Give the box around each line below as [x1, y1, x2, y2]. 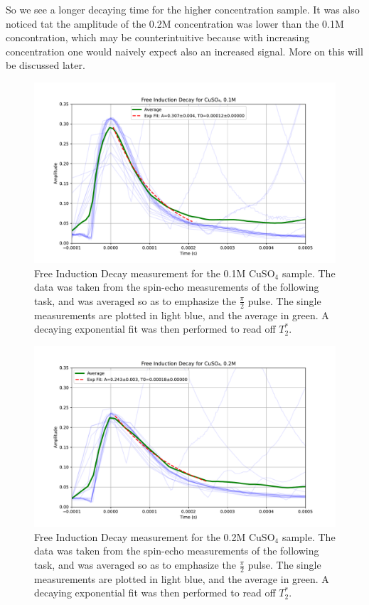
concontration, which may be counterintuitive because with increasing [6, 30, 310, 45]
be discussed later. [6, 58, 85, 73]
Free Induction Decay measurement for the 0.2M [34, 529, 246, 544]
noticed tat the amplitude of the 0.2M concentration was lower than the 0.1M [6, 16, 344, 31]
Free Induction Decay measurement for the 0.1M [34, 265, 246, 280]
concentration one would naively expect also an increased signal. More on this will [6, 43, 363, 58]
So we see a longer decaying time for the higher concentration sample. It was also [6, 2, 360, 16]
